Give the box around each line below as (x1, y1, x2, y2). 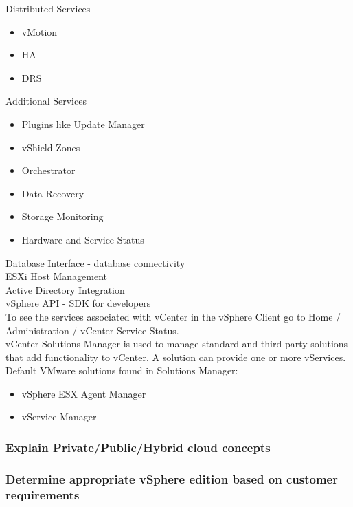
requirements (5, 486, 80, 503)
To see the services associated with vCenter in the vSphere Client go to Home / (5, 309, 341, 323)
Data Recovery (21, 186, 84, 200)
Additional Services (5, 94, 87, 108)
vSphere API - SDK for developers (5, 296, 151, 310)
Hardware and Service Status (21, 232, 144, 246)
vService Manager (21, 409, 97, 424)
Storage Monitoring (21, 209, 104, 224)
